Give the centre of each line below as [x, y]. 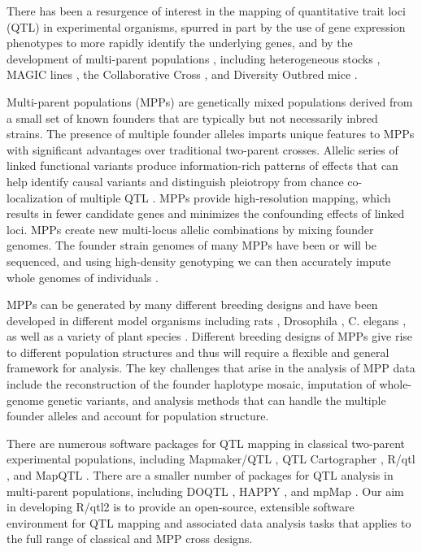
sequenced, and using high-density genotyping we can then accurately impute [199, 261]
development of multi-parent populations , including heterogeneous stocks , [194, 58]
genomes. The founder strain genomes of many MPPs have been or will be [192, 245]
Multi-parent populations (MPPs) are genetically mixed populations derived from [210, 101]
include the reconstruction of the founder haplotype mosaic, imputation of [191, 384]
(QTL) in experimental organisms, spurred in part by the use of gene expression [206, 26]
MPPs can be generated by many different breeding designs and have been [192, 304]
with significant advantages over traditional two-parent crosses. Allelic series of [202, 149]
